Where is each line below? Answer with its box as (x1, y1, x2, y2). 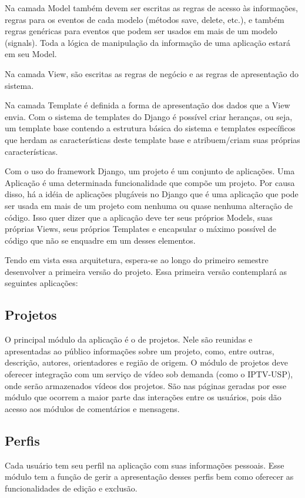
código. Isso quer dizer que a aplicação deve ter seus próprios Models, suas (5, 211, 273, 223)
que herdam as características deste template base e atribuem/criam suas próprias (5, 133, 300, 145)
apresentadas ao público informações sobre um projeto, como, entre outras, (5, 344, 274, 357)
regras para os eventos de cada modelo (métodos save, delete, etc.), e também (5, 13, 284, 25)
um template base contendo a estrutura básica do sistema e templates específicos (5, 122, 296, 134)
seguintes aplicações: (5, 277, 78, 289)
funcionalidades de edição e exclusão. (5, 482, 138, 494)
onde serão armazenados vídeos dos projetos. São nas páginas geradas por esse (5, 379, 287, 391)
